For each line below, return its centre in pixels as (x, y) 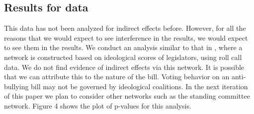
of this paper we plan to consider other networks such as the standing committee (127, 96)
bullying (16, 86)
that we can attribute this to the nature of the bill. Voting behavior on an (117, 77)
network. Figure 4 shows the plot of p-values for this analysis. (98, 105)
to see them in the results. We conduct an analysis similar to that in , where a (123, 47)
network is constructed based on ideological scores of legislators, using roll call (123, 57)
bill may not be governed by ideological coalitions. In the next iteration (139, 86)
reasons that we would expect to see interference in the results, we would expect (126, 37)
